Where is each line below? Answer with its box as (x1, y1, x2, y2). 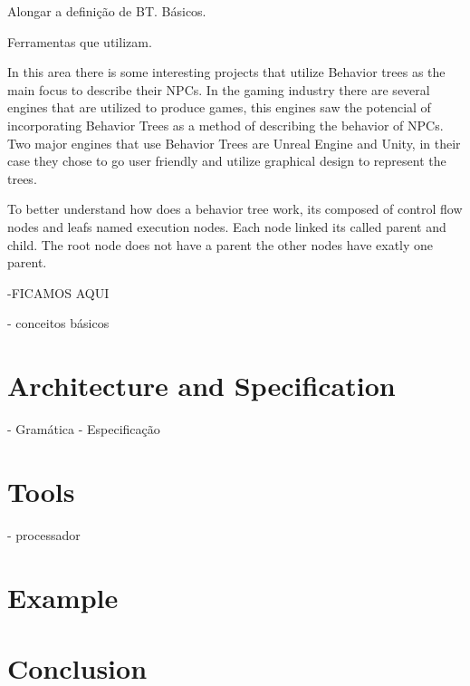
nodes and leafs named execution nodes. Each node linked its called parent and (7, 217, 446, 236)
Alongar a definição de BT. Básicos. (7, 2, 206, 20)
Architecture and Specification (7, 367, 396, 404)
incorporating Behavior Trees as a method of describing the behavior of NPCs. (7, 115, 444, 134)
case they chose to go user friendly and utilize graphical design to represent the (7, 151, 446, 170)
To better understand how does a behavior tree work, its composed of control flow (7, 199, 463, 218)
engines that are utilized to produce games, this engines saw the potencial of (7, 98, 431, 117)
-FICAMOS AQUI (7, 283, 110, 302)
